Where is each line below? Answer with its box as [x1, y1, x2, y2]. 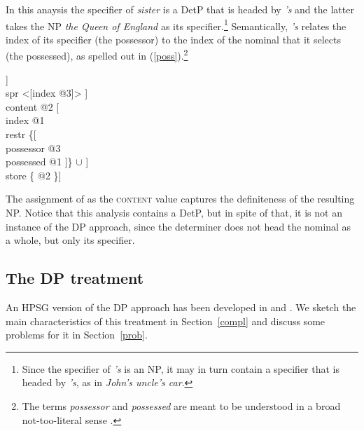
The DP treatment [6, 267, 144, 289]
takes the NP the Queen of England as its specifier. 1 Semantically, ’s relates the [6, 16, 346, 33]
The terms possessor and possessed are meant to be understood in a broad [22, 398, 341, 413]
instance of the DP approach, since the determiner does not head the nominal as [6, 219, 351, 233]
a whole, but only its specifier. [6, 233, 135, 247]
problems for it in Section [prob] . [6, 327, 148, 342]
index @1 [6, 113, 45, 128]
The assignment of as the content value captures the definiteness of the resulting [6, 191, 355, 206]
